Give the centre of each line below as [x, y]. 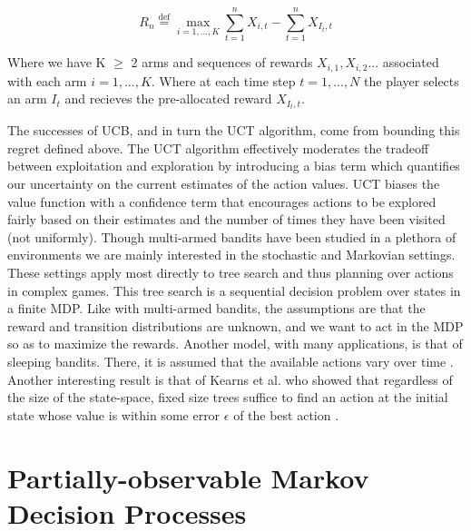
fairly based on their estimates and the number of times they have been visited [226, 219]
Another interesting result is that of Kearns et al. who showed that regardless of [230, 379]
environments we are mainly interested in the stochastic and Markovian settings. [231, 255]
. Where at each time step [223, 80]
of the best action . [286, 414]
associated [411, 62]
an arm [27, 98]
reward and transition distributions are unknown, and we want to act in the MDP [235, 325]
